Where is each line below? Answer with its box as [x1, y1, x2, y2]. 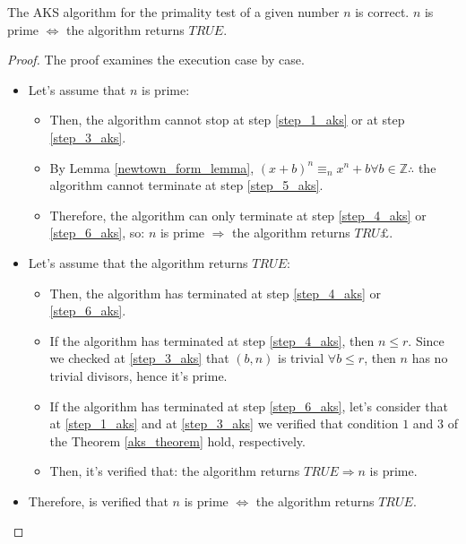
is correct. [355, 3, 410, 21]
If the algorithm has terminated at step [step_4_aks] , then [49, 331, 375, 350]
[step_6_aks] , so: [49, 223, 145, 242]
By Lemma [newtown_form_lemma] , [49, 158, 255, 177]
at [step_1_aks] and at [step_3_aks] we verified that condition [49, 414, 399, 433]
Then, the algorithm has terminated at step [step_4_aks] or [49, 283, 382, 302]
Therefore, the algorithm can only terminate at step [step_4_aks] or [49, 205, 427, 224]
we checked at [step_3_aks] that [49, 349, 229, 367]
